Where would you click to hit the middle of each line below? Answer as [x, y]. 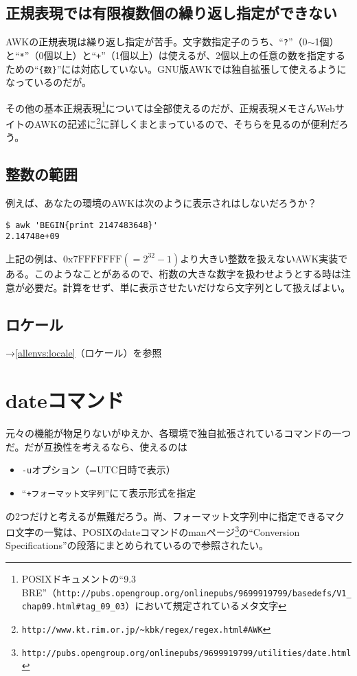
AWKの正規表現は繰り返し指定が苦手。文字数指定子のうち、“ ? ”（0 [157, 42]
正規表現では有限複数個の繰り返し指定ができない [171, 13]
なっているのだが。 [49, 82]
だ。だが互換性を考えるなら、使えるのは [96, 446]
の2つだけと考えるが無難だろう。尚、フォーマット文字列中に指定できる [166, 516]
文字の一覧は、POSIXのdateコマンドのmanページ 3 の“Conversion [157, 531]
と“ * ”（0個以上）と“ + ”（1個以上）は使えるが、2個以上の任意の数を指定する [176, 55]
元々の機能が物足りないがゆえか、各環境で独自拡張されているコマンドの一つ [178, 433]
